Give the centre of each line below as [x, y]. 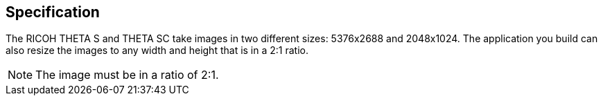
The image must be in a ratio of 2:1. [127, 75]
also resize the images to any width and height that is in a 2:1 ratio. [157, 50]
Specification [53, 12]
